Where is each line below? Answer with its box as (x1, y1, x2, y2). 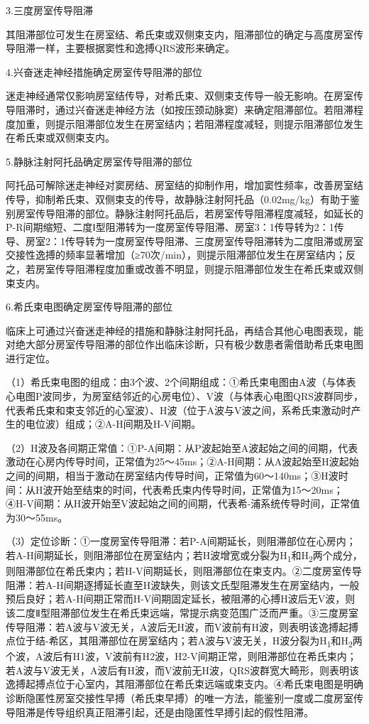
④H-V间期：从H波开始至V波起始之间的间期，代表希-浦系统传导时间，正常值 (6, 496, 360, 511)
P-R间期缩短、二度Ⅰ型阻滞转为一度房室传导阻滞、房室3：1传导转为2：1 (6, 220, 334, 234)
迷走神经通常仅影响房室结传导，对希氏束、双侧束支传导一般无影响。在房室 (6, 88, 353, 103)
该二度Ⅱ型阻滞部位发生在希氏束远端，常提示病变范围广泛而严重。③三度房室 (6, 605, 358, 620)
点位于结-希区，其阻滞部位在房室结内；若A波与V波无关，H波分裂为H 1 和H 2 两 (6, 633, 363, 649)
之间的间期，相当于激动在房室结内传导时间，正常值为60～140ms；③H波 (6, 468, 338, 483)
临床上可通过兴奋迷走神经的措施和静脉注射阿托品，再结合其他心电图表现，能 (6, 323, 363, 337)
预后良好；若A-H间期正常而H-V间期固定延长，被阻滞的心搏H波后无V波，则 (6, 591, 356, 606)
